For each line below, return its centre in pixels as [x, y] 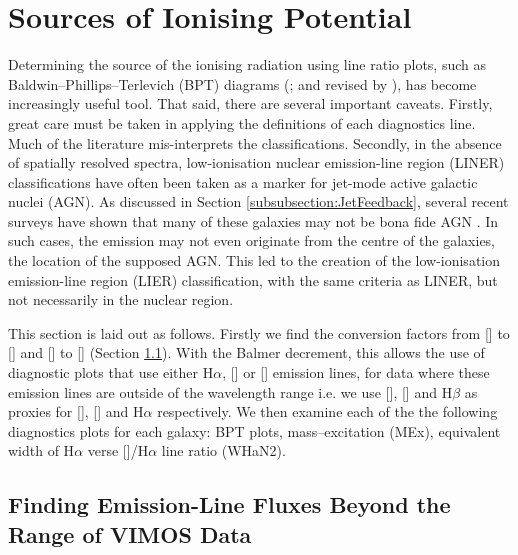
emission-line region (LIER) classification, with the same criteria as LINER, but [253, 279]
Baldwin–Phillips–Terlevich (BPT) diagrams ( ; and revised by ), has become [242, 83]
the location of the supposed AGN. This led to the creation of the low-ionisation [254, 260]
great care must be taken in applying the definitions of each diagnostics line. [242, 122]
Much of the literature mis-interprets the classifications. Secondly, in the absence [255, 142]
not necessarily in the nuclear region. [121, 299]
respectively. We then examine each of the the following [327, 411]
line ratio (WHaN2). [223, 450]
